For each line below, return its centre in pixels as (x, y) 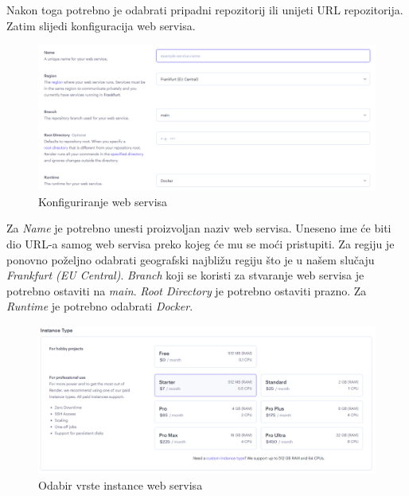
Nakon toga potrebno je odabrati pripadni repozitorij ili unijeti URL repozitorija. (205, 10)
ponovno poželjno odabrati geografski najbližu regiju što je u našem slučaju (191, 259)
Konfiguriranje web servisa (103, 201)
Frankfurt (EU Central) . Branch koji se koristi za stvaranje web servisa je (185, 275)
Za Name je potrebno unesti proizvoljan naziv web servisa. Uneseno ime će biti (199, 228)
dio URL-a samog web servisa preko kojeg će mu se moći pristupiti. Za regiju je (201, 243)
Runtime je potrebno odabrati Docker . (100, 306)
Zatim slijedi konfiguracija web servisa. (101, 25)
